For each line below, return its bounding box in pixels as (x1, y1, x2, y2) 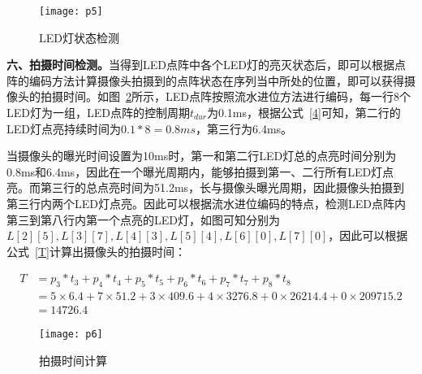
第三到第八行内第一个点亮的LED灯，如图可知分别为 (6, 211, 280, 228)
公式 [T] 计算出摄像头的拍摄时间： (6, 242, 186, 259)
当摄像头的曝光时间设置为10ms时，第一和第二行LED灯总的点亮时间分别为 (6, 147, 397, 164)
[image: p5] (39, 6, 103, 17)
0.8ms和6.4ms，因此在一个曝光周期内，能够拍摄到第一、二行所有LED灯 (6, 163, 383, 180)
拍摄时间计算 (39, 351, 107, 368)
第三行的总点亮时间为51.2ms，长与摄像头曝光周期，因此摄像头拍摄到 (40, 179, 405, 196)
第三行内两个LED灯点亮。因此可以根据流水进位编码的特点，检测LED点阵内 (6, 195, 406, 211)
